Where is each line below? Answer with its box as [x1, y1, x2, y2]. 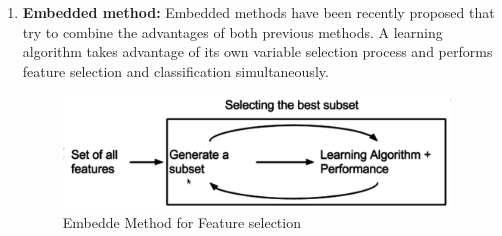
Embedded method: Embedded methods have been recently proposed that [22, 2, 495, 22]
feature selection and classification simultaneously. [22, 60, 329, 81]
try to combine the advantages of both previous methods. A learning [22, 21, 443, 42]
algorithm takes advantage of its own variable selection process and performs [22, 41, 493, 62]
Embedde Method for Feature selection [62, 212, 301, 233]
